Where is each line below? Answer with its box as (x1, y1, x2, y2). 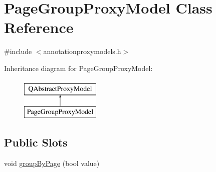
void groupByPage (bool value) (4, 157, 100, 168)
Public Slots (4, 134, 68, 150)
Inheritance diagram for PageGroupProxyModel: (4, 62, 153, 73)
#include (4, 46, 32, 56)
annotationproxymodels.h (43, 46, 121, 56)
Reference (4, 17, 74, 37)
